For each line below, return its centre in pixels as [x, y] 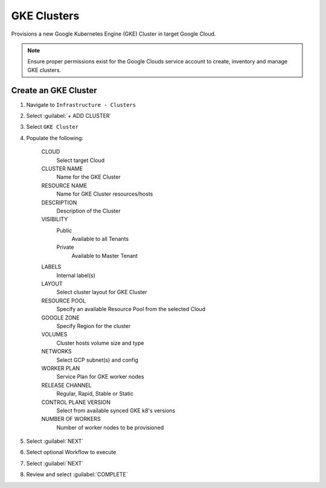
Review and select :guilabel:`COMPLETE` [77, 475]
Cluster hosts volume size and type [100, 343]
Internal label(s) [76, 275]
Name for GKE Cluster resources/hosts [105, 194]
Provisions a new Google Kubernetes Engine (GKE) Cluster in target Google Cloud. [113, 34]
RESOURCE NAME [64, 185]
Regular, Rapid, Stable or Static [95, 394]
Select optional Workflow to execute [71, 452]
